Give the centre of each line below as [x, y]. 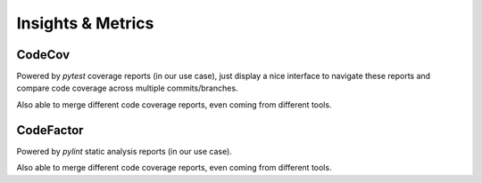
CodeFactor [50, 130]
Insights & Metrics [85, 23]
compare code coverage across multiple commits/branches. [127, 88]
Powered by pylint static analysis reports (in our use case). [124, 151]
